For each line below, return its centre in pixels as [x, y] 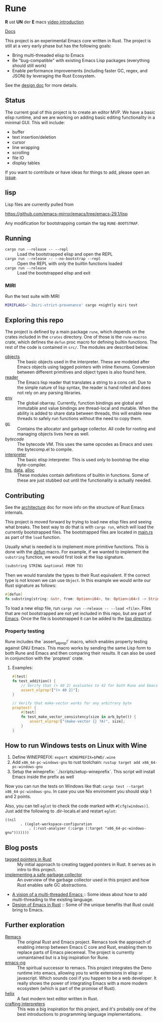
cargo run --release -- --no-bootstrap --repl [53, 259]
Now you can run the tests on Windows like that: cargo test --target [75, 786]
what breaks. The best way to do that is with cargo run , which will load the [79, 527]
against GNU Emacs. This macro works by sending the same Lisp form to [78, 648]
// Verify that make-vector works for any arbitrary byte [72, 703]
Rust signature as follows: [31, 585]
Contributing [25, 495]
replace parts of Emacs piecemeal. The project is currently [76, 952]
